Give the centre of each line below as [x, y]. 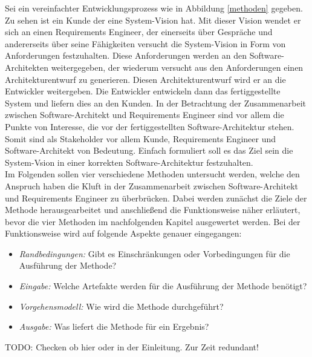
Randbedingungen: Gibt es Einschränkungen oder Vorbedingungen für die [154, 253]
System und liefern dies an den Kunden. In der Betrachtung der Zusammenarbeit [156, 103]
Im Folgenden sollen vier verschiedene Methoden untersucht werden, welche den [152, 174]
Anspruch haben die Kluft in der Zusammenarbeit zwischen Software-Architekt [151, 185]
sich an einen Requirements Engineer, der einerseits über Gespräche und [139, 32]
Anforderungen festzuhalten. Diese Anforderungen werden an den [126, 55]
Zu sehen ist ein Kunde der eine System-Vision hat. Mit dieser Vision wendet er [153, 20]
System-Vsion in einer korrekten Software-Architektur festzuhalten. [129, 162]
